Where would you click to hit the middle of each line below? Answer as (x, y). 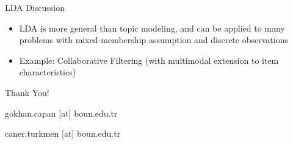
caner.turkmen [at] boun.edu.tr (63, 133)
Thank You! (27, 92)
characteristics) (48, 72)
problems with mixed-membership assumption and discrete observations (154, 40)
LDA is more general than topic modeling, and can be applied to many (152, 28)
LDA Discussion (35, 7)
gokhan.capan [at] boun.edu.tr (61, 113)
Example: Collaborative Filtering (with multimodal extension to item (149, 60)
